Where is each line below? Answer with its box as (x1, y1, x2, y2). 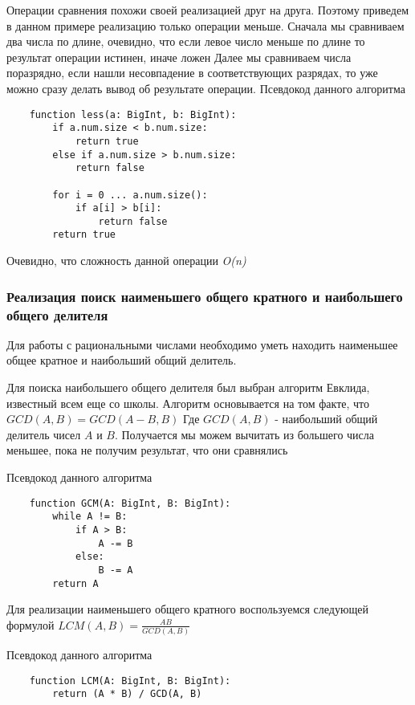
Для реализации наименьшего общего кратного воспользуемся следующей (6, 601, 368, 617)
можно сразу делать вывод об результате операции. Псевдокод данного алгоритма (6, 79, 405, 96)
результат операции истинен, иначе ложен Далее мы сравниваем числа (6, 48, 352, 65)
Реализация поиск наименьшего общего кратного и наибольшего (6, 286, 403, 306)
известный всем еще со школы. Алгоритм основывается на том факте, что (6, 394, 369, 411)
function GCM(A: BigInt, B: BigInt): (29, 497, 231, 509)
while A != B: (52, 511, 128, 523)
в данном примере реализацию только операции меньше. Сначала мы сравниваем (6, 17, 405, 34)
